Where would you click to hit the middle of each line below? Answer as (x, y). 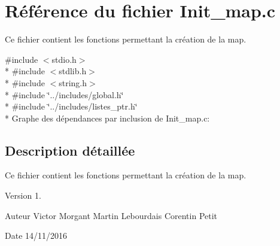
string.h (73, 82)
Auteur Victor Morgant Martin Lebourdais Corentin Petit (111, 215)
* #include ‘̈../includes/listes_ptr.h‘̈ (71, 106)
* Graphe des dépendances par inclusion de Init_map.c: (107, 118)
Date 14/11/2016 (36, 236)
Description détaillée (70, 150)
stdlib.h (73, 71)
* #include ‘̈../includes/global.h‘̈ (64, 94)
